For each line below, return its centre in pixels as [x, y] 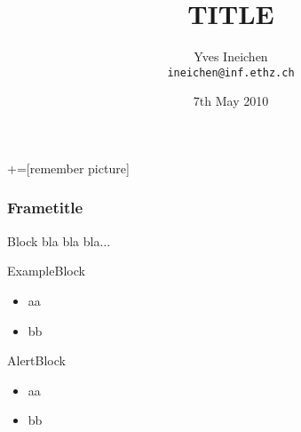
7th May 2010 [231, 101]
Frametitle [45, 208]
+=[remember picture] [68, 168]
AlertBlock [36, 360]
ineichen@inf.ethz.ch [231, 72]
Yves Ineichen [231, 56]
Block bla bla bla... [59, 240]
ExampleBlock [46, 271]
